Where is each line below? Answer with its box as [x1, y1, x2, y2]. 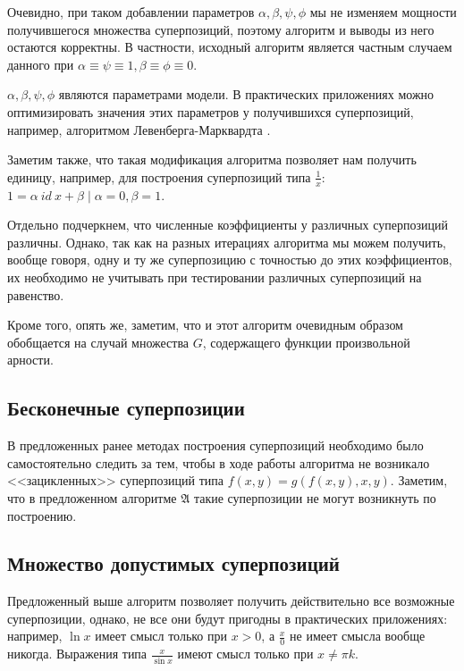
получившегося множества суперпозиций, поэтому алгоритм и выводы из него [7, 20, 434, 38]
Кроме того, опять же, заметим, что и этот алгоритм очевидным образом [7, 315, 403, 334]
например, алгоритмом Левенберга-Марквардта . [7, 120, 271, 138]
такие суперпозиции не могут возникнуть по [193, 488, 436, 507]
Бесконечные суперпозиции [7, 394, 245, 422]
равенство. [7, 285, 64, 304]
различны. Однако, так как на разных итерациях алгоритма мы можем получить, [7, 232, 446, 251]
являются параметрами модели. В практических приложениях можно [58, 85, 434, 104]
